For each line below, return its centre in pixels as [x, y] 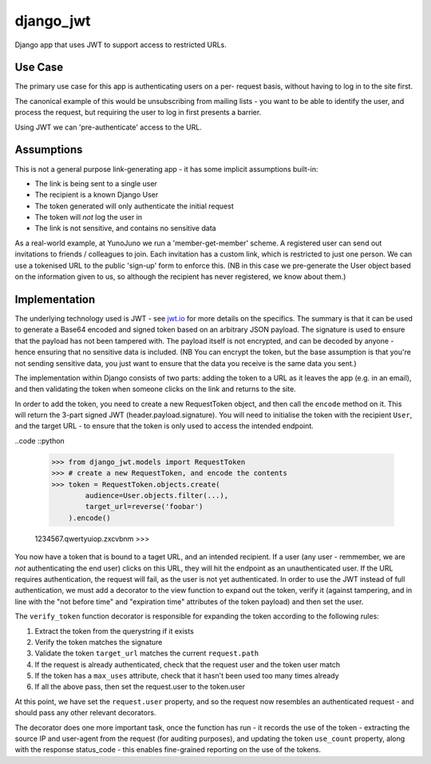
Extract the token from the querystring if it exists [115, 631]
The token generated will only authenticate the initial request [134, 206]
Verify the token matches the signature [99, 642]
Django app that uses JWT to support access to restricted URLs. [121, 45]
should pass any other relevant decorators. [85, 713]
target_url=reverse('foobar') [144, 507]
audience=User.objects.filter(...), [157, 496]
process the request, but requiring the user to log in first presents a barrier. [138, 113]
